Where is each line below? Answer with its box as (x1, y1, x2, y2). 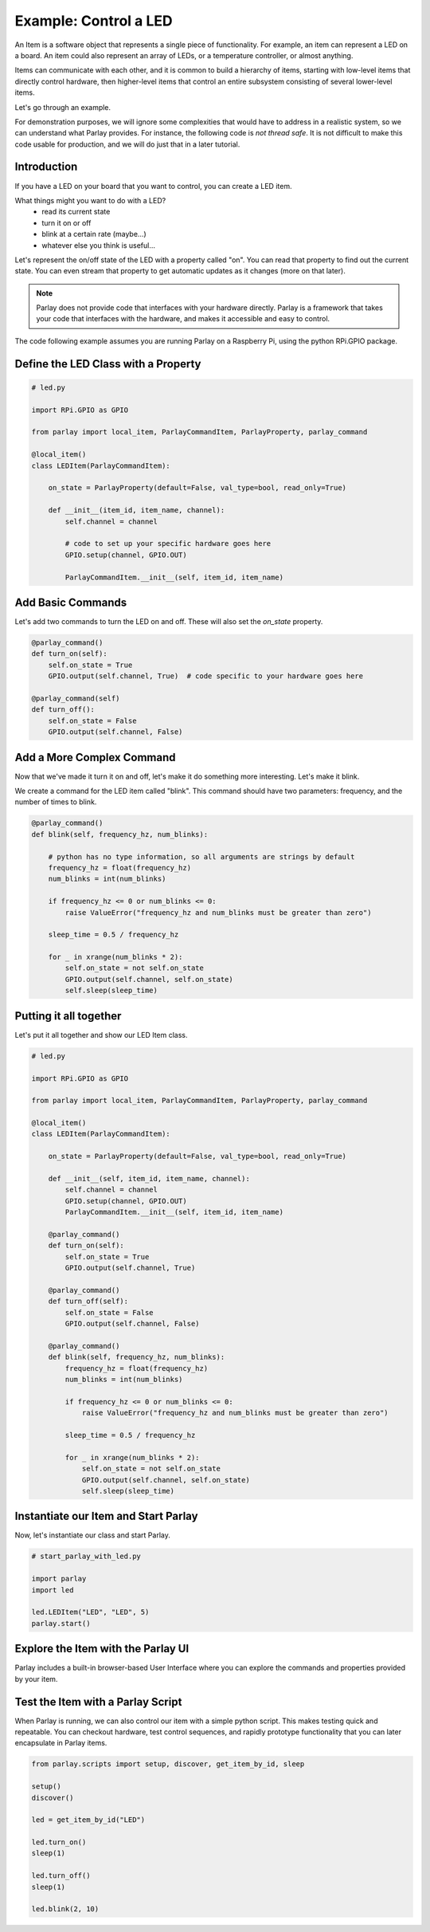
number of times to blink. (14, 797, 97, 807)
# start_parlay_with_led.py (31, 1552, 141, 1561)
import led (31, 1585, 74, 1594)
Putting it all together (14, 1009, 122, 1023)
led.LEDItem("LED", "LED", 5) (31, 1608, 150, 1617)
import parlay (31, 1574, 87, 1584)
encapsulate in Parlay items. (14, 1738, 107, 1748)
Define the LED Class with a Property (14, 357, 201, 371)
